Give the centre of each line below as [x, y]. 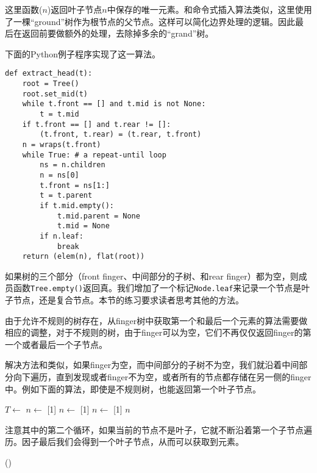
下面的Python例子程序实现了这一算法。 [83, 53]
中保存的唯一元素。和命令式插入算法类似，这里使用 [209, 9]
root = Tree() [51, 84]
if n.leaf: [62, 236]
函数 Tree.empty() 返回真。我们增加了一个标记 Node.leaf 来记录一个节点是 [157, 288]
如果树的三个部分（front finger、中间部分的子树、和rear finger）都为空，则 [152, 276]
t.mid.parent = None [98, 216]
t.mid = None [83, 226]
